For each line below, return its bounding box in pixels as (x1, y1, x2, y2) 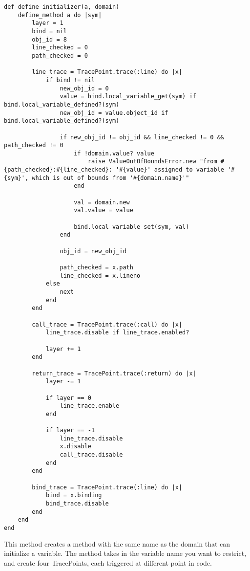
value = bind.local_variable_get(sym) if (60, 93, 196, 100)
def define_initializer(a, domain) (4, 3, 120, 10)
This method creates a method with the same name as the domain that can (4, 538, 230, 549)
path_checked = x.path (60, 264, 133, 271)
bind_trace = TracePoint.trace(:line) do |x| (32, 483, 183, 491)
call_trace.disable (60, 451, 123, 459)
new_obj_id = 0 (60, 85, 109, 92)
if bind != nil (45, 76, 95, 84)
